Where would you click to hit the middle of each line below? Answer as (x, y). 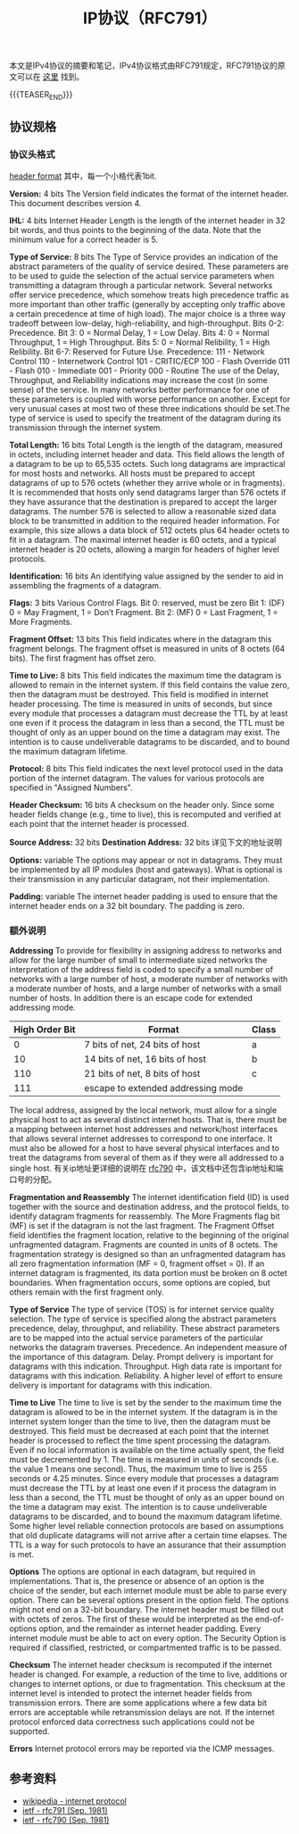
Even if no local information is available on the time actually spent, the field (147, 1450)
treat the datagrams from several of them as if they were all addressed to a (147, 1157)
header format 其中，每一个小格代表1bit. (83, 176)
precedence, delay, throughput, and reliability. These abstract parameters (145, 1328)
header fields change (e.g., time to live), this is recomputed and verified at (145, 814)
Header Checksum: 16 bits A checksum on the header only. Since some (142, 804)
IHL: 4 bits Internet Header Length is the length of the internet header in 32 (147, 221)
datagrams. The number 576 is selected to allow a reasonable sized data (143, 511)
